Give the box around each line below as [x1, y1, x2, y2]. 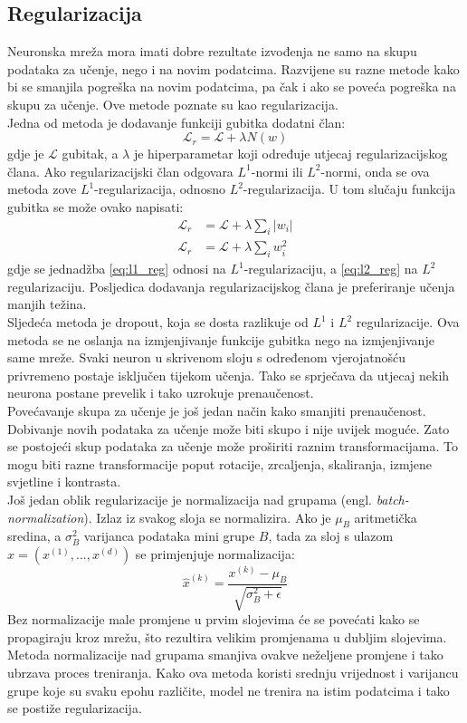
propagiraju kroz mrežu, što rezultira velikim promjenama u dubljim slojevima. [7, 627, 447, 646]
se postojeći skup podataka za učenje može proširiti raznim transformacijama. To [7, 437, 458, 456]
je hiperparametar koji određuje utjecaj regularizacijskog [133, 144, 448, 163]
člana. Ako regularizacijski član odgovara [7, 161, 233, 180]
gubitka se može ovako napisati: [7, 197, 184, 216]
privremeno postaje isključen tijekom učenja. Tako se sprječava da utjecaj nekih [7, 365, 450, 384]
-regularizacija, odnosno [94, 179, 225, 198]
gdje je [7, 144, 44, 163]
